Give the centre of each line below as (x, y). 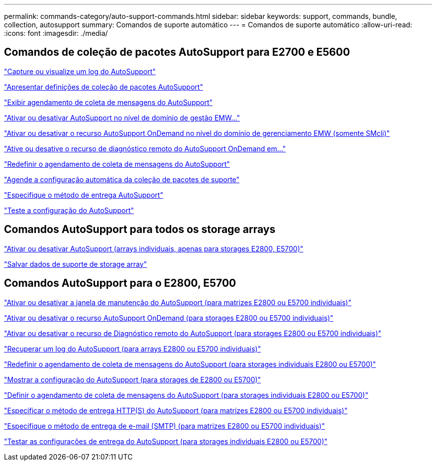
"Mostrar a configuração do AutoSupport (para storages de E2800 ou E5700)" (133, 379)
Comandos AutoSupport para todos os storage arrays (140, 230)
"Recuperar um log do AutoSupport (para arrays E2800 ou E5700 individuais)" (133, 349)
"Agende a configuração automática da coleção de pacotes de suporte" (122, 179)
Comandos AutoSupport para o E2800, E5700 (120, 283)
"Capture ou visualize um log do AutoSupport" (80, 71)
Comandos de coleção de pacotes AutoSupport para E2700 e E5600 (177, 52)
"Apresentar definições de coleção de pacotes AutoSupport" (104, 87)
